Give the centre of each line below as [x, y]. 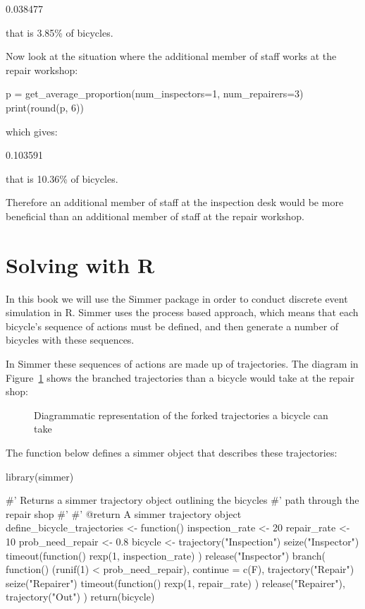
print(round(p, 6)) [45, 107]
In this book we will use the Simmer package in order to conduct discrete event [177, 298]
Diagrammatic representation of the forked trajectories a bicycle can [181, 415]
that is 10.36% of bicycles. [62, 178]
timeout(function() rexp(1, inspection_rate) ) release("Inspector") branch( [166, 555]
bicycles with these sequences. [70, 340]
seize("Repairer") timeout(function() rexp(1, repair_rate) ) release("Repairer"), [175, 583]
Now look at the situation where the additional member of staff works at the [171, 56]
